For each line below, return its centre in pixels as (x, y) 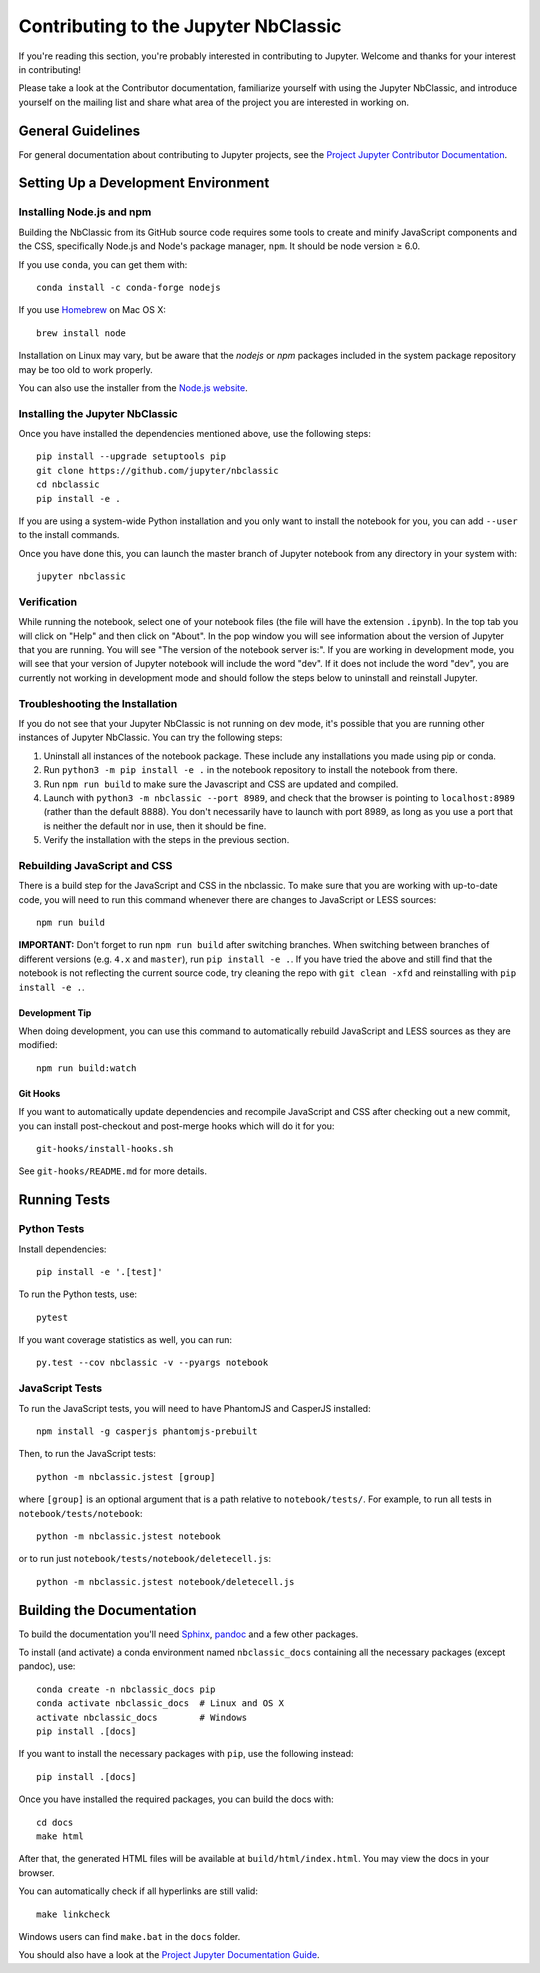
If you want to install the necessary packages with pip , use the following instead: (186, 1754)
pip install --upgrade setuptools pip (131, 456)
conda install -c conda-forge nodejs (129, 287)
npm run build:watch (86, 1068)
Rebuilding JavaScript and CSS (95, 865)
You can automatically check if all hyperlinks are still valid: (138, 1891)
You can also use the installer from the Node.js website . (133, 387)
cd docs (55, 1822)
